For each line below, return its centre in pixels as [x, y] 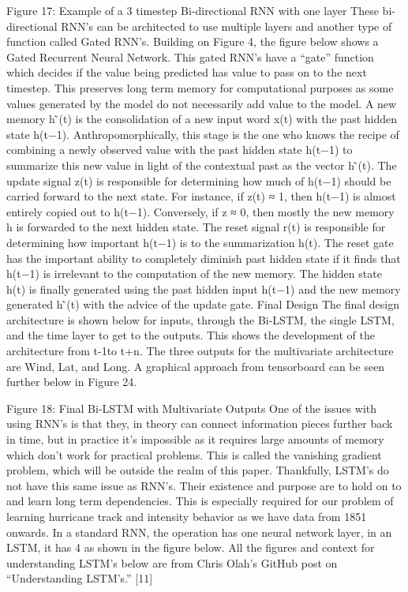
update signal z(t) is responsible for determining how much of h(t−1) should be [199, 180]
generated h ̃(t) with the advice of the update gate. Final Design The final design [203, 304]
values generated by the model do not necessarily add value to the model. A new [202, 103]
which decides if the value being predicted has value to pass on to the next [187, 72]
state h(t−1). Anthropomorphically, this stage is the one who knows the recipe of [203, 134]
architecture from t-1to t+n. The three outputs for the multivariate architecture [200, 351]
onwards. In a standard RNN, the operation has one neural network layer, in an [199, 532]
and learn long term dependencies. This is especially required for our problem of [200, 501]
